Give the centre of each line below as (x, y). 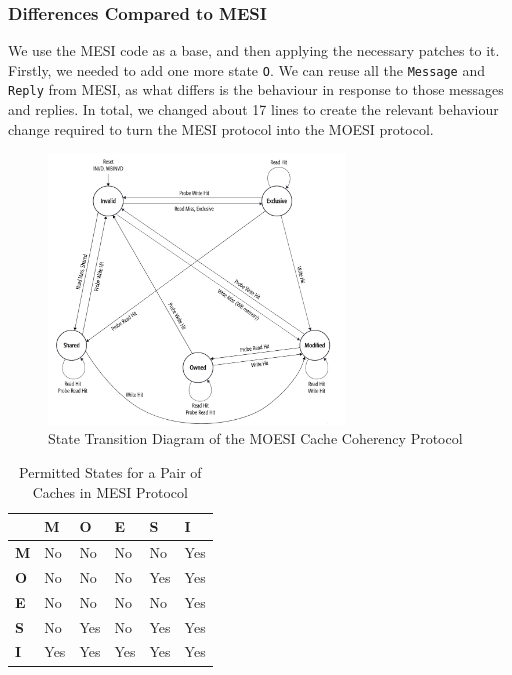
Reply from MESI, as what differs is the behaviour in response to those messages (256, 89)
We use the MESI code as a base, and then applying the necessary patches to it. (254, 50)
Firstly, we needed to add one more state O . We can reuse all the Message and (247, 69)
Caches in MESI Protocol (110, 491)
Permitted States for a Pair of (110, 472)
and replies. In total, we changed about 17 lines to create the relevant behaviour (253, 109)
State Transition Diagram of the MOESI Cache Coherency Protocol (255, 438)
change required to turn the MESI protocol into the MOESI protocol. (221, 128)
